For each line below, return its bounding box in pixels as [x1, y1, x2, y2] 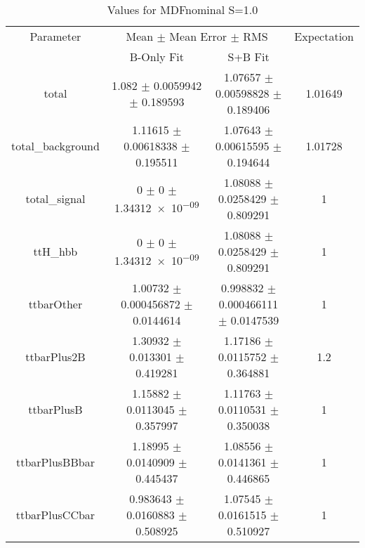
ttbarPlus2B [25, 348, 86, 365]
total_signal [25, 190, 86, 207]
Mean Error [169, 28, 227, 44]
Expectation [294, 28, 354, 44]
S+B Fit [227, 48, 270, 65]
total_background [11, 138, 100, 154]
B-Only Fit [129, 48, 185, 65]
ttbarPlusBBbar [15, 454, 95, 470]
